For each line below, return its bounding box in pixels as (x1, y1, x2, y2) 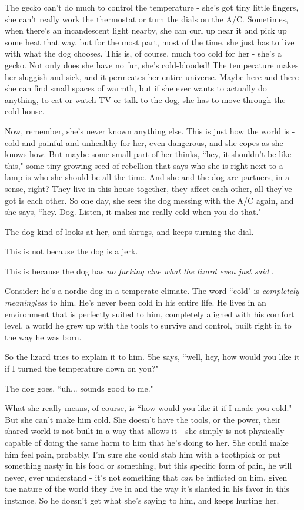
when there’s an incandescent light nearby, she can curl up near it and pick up (5, 24, 287, 37)
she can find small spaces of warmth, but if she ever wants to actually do (5, 82, 267, 94)
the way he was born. (5, 330, 82, 343)
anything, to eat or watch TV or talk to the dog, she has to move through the (5, 93, 286, 105)
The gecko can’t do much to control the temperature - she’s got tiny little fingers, (5, 1, 299, 13)
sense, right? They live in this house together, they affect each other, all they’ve (5, 182, 292, 194)
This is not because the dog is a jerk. (5, 245, 138, 257)
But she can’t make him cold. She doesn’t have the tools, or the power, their (5, 413, 281, 425)
